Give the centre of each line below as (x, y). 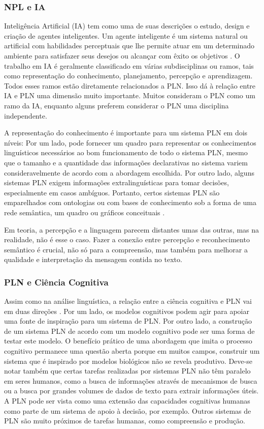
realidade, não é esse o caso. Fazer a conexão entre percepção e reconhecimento (127, 239)
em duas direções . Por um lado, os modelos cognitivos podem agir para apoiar (127, 311)
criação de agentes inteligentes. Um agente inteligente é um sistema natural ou (126, 35)
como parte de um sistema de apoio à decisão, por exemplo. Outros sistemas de (128, 410)
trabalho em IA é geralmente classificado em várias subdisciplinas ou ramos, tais (129, 65)
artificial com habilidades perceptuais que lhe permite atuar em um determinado (129, 46)
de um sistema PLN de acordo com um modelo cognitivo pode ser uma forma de (129, 331)
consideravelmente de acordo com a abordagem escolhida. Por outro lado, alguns (129, 172)
